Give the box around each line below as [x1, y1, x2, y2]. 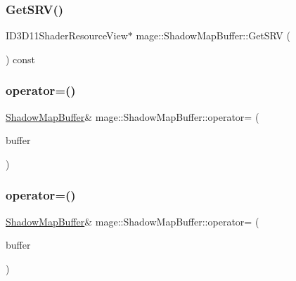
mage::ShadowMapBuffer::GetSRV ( [136, 28, 290, 43]
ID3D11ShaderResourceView [6, 28, 128, 43]
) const [6, 51, 36, 66]
